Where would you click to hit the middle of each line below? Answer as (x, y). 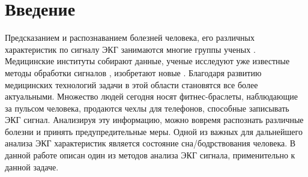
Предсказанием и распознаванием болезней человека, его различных (130, 37)
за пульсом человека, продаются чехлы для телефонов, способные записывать (147, 108)
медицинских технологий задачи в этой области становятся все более (131, 84)
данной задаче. (32, 166)
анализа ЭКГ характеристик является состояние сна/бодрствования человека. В (150, 143)
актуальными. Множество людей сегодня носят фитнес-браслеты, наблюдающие (151, 96)
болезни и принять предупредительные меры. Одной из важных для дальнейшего (154, 131)
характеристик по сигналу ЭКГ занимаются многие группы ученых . (130, 49)
